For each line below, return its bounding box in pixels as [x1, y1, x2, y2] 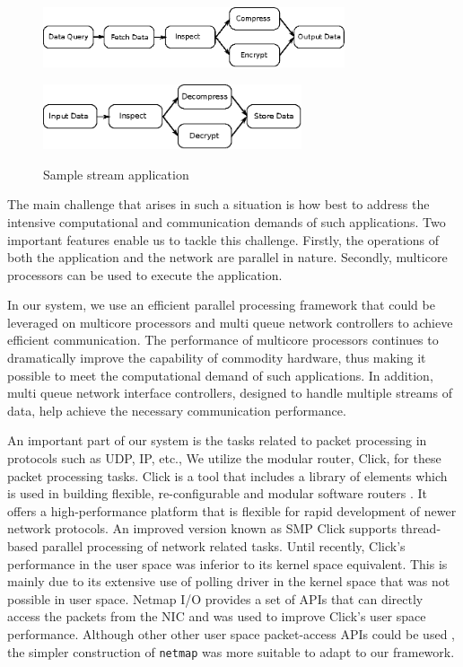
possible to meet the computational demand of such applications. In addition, [7, 365, 433, 384]
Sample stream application [43, 164, 189, 183]
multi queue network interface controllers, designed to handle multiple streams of [7, 383, 452, 402]
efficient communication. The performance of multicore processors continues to [7, 330, 439, 349]
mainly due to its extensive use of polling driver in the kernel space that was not [7, 572, 450, 591]
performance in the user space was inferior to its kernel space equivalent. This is [7, 554, 448, 573]
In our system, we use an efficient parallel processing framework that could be [7, 295, 435, 314]
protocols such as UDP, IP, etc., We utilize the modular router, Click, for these [7, 449, 441, 468]
